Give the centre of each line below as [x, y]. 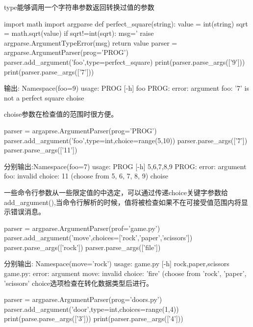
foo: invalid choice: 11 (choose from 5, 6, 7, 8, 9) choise [86, 176]
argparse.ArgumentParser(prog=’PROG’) [66, 52]
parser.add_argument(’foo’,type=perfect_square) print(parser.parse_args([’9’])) [125, 62]
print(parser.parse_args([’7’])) [49, 71]
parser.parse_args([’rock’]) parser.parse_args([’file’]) [82, 247]
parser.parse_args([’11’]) [41, 150]
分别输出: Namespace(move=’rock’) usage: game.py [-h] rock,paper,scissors [117, 264]
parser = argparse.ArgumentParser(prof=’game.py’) [82, 228]
